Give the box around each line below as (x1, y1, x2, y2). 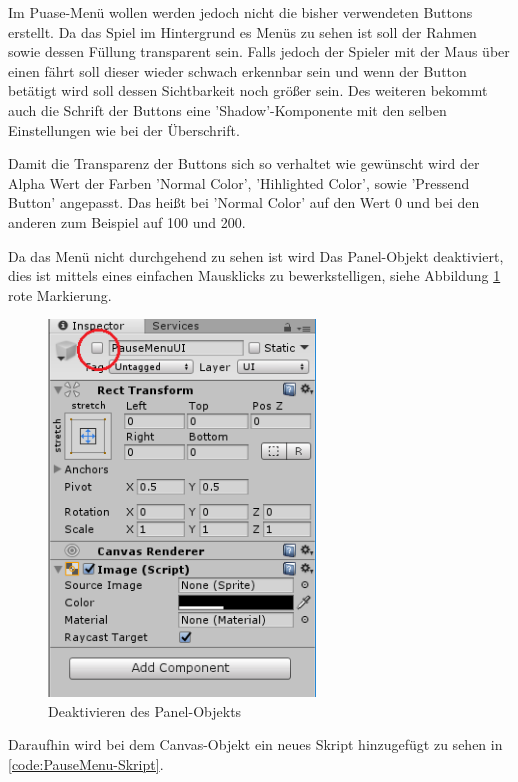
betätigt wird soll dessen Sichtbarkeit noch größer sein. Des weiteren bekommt (8, 80, 488, 101)
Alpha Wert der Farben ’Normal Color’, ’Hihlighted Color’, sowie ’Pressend (8, 172, 470, 193)
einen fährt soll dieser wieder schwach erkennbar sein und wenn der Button (8, 60, 467, 81)
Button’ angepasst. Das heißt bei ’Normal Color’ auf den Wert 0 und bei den (8, 192, 480, 213)
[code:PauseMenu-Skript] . (8, 754, 164, 775)
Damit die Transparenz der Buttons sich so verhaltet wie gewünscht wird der (8, 153, 480, 174)
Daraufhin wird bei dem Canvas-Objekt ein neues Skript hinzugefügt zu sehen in (8, 734, 503, 755)
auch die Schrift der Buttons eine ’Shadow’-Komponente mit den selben (8, 99, 447, 120)
